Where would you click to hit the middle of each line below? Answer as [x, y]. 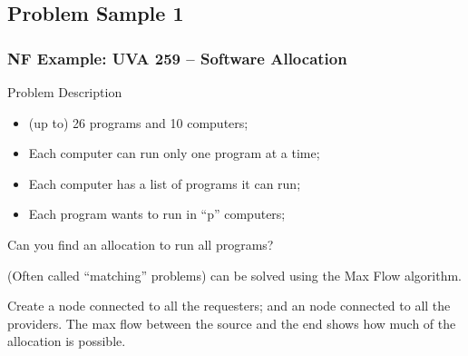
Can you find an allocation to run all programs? [141, 244]
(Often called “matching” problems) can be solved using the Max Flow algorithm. [235, 275]
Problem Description [65, 92]
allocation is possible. [67, 341]
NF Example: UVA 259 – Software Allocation [177, 58]
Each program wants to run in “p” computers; [157, 214]
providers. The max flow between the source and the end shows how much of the [232, 323]
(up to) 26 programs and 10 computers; [138, 122]
